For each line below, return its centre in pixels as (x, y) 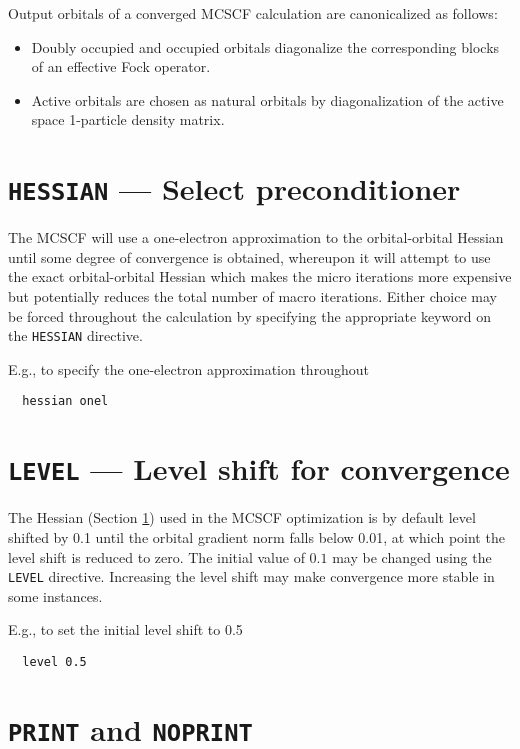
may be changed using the (412, 556)
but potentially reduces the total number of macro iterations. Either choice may (252, 296)
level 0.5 (54, 661)
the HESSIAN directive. (75, 335)
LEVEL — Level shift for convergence (259, 468)
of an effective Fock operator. (121, 66)
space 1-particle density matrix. (128, 119)
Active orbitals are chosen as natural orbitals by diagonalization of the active (267, 99)
